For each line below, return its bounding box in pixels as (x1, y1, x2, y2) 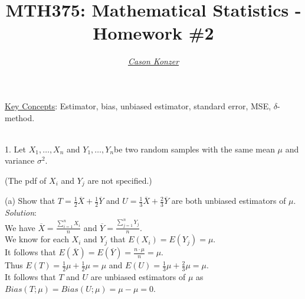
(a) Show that (5, 194, 55, 207)
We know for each (5, 233, 69, 245)
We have (5, 221, 35, 233)
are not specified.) (87, 174, 152, 186)
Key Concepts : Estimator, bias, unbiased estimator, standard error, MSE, (5, 99, 271, 112)
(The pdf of (5, 174, 47, 186)
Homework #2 (93, 21, 214, 45)
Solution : (5, 206, 37, 219)
